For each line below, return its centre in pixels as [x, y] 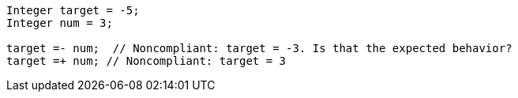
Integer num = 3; [60, 23]
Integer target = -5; [73, 10]
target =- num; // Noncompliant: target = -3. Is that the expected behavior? [259, 48]
